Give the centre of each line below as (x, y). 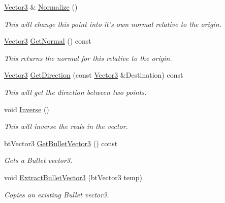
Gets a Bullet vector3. (38, 160)
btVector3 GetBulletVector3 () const (61, 143)
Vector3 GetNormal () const (48, 41)
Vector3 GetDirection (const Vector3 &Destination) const (94, 75)
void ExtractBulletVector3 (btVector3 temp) (73, 177)
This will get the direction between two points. (75, 92)
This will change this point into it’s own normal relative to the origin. (113, 24)
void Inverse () (27, 109)
